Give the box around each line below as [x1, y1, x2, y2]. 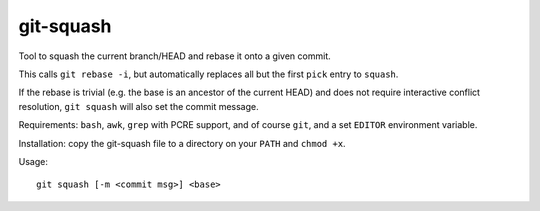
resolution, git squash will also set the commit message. [18, 100, 259, 112]
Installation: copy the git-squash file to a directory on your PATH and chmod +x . [18, 137, 346, 149]
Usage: [18, 155, 49, 167]
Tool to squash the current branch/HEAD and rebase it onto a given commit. [18, 50, 331, 62]
